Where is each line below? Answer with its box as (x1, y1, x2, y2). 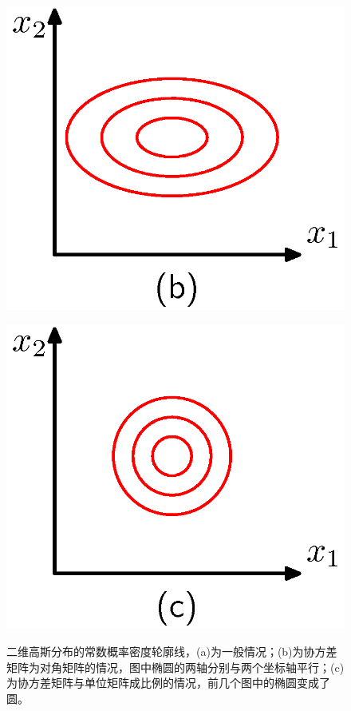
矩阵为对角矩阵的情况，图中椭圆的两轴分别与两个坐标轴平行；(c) (6, 658, 345, 675)
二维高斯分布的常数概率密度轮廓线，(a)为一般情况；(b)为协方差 (6, 643, 337, 659)
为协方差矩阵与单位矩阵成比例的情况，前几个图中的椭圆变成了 (6, 674, 330, 691)
